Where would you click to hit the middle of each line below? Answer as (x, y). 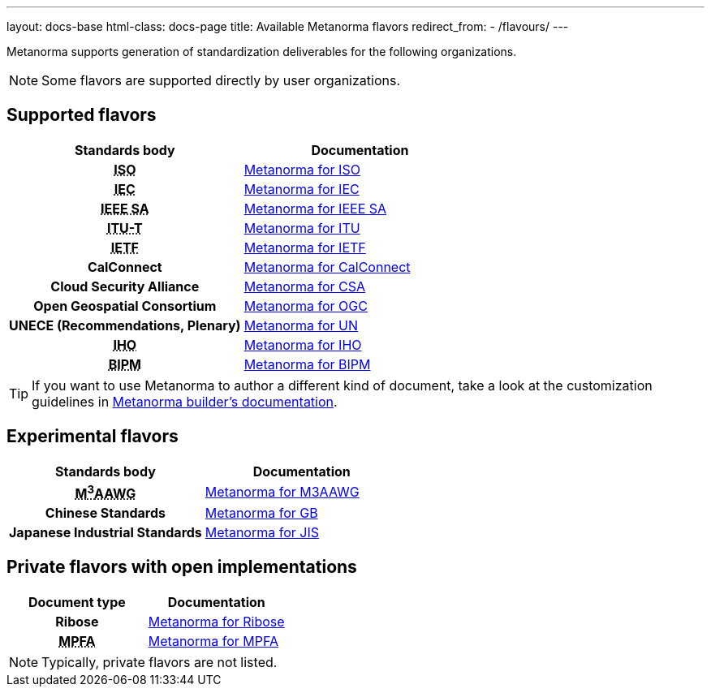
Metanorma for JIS (262, 533)
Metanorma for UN (301, 325)
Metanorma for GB (261, 513)
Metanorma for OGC (306, 306)
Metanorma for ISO (302, 169)
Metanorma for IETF (305, 247)
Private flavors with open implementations (182, 567)
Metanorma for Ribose (216, 621)
